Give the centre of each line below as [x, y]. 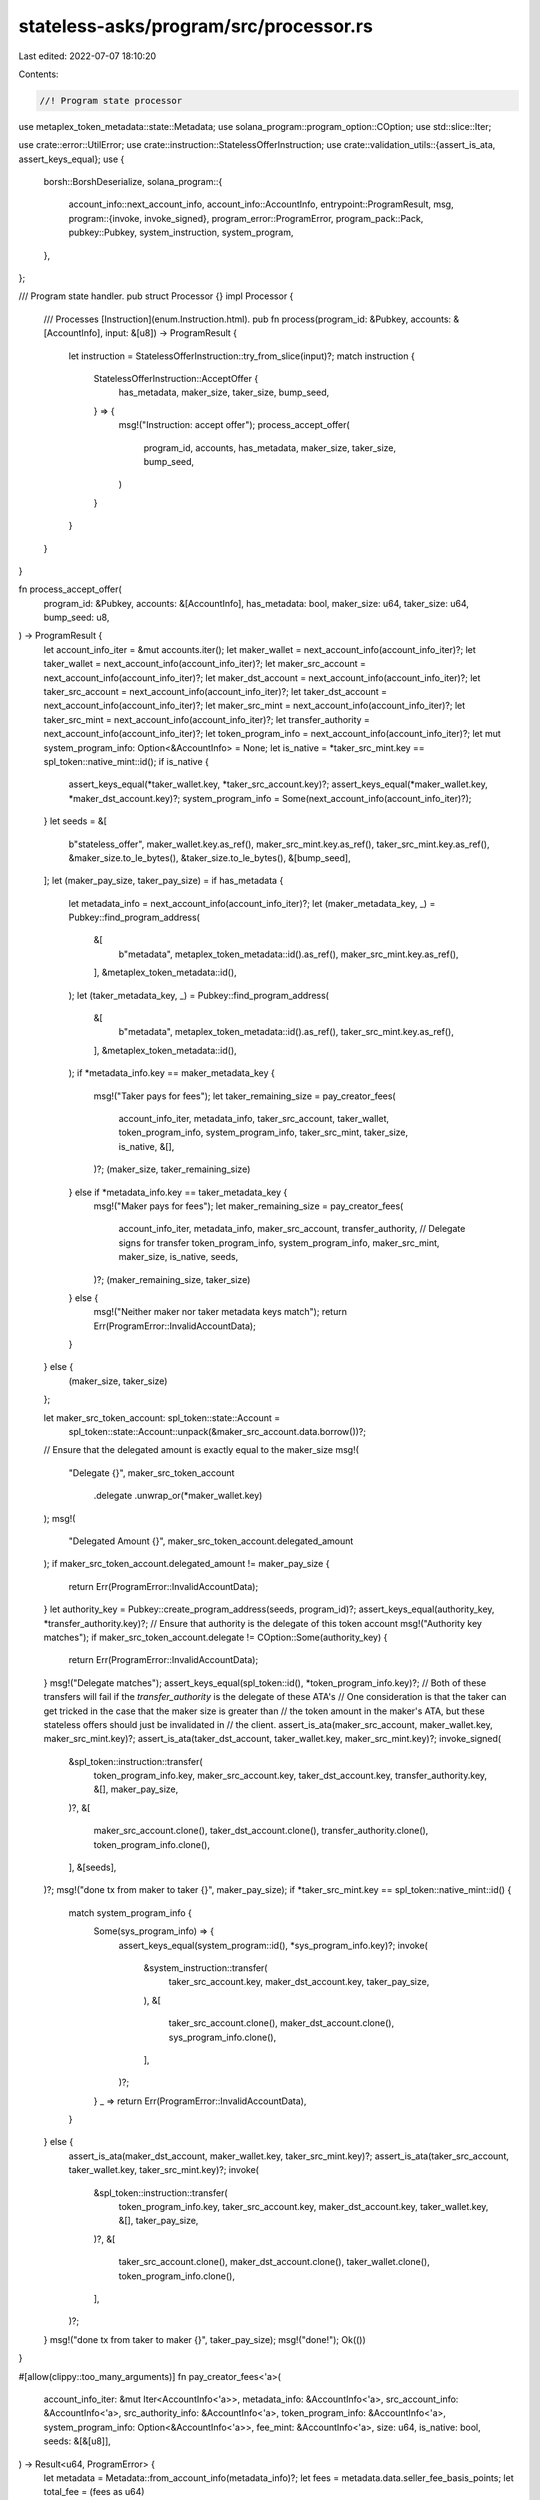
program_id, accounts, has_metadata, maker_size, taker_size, [270, 447]
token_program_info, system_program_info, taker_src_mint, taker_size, [263, 1132]
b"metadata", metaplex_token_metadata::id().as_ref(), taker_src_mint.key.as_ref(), [286, 1032]
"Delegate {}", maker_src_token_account [151, 1472]
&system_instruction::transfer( [205, 1967]
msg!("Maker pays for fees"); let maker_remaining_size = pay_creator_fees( [248, 1206]
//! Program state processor [111, 100]
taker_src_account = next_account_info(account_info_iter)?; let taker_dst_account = [215, 692]
